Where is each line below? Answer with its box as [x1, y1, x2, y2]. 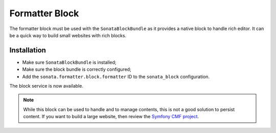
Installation [9, 46, 46, 55]
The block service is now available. [9, 83, 84, 89]
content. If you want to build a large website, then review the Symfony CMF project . [23, 114, 199, 120]
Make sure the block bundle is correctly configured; [22, 66, 131, 72]
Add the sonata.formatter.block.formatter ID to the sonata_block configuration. [22, 73, 210, 79]
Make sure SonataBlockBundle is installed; [22, 59, 117, 65]
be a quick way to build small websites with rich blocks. [9, 32, 127, 38]
